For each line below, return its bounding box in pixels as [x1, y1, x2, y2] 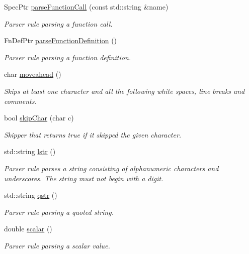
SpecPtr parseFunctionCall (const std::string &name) [4, 2, 169, 12]
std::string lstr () [4, 146, 56, 157]
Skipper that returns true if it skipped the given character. [4, 129, 182, 140]
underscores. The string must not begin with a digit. [4, 173, 163, 183]
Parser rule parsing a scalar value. [4, 240, 110, 250]
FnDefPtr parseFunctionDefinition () [4, 35, 117, 46]
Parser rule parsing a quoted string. [4, 206, 114, 217]
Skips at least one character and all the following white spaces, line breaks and [4, 85, 245, 96]
